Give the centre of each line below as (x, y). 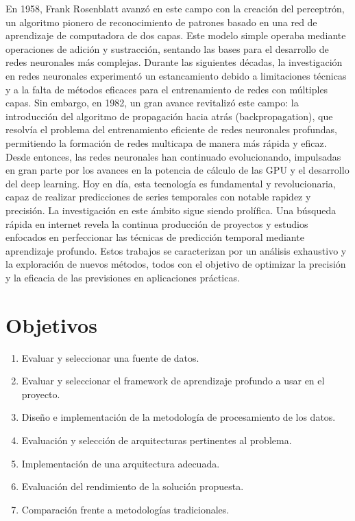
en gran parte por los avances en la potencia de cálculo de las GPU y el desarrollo (177, 170)
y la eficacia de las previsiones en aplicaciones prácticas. (123, 277)
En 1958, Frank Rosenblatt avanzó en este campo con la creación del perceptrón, (175, 8)
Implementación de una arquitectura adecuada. (121, 463)
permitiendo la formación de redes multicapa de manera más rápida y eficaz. (166, 142)
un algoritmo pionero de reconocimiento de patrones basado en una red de (161, 22)
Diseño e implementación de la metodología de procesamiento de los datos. (179, 417)
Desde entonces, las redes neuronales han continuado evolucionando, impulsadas (173, 156)
